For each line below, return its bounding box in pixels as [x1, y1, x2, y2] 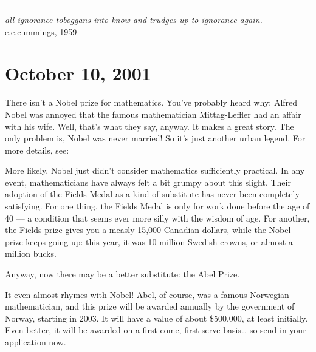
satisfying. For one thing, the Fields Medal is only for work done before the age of [5, 200, 310, 212]
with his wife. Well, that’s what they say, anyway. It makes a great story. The [5, 120, 294, 132]
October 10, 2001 [5, 61, 151, 86]
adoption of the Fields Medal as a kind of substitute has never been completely [5, 188, 300, 200]
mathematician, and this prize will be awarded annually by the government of [5, 300, 295, 313]
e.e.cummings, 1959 [5, 25, 77, 38]
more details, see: [5, 143, 69, 156]
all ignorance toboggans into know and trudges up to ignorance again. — [5, 13, 274, 25]
